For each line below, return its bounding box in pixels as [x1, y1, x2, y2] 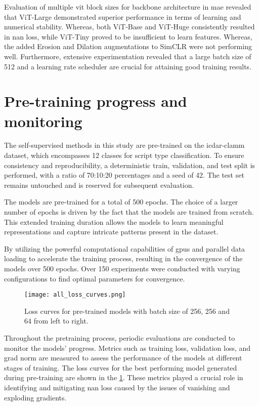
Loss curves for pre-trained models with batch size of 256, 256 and [24, 305, 230, 316]
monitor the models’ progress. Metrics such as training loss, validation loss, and [4, 342, 251, 353]
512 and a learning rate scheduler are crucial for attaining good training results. [4, 61, 252, 71]
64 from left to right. [24, 315, 89, 326]
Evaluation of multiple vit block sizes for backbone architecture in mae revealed [4, 2, 251, 12]
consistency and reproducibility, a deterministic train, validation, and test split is [4, 159, 255, 170]
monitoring [4, 110, 82, 131]
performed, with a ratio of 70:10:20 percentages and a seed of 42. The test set [4, 170, 244, 180]
